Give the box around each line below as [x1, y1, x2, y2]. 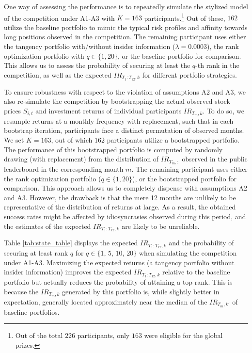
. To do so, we [203, 105, 244, 115]
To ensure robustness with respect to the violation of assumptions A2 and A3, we [4, 86, 246, 96]
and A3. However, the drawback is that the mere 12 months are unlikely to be [4, 192, 236, 202]
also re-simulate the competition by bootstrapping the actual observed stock [4, 96, 230, 106]
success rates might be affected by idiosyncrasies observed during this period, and [4, 211, 246, 221]
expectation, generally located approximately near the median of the [4, 296, 207, 306]
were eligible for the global [144, 330, 223, 340]
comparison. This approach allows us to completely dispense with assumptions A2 [4, 183, 248, 193]
